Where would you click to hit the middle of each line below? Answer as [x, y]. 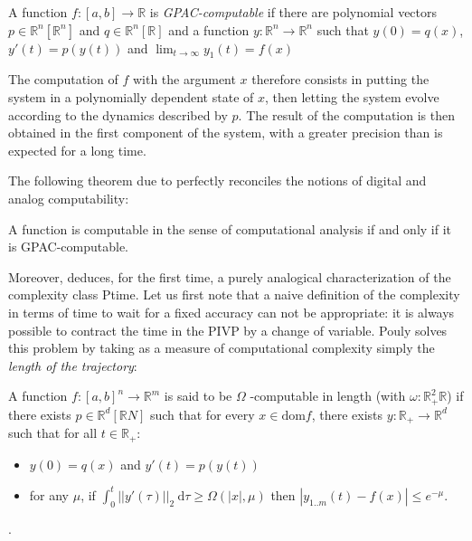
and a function [209, 29]
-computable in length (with [328, 396]
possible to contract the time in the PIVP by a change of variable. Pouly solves [228, 330]
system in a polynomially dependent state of [131, 96]
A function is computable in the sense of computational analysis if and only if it [230, 228]
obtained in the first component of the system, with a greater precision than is [226, 133]
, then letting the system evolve [352, 96]
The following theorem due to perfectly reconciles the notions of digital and [217, 180]
